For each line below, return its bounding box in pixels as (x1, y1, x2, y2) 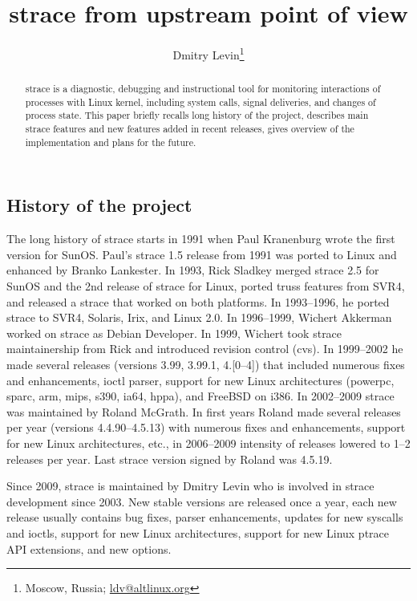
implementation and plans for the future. (25, 135, 196, 148)
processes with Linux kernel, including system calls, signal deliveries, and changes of (25, 95, 376, 108)
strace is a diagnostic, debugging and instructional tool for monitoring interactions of (25, 82, 381, 95)
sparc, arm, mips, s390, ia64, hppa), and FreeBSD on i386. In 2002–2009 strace (6, 388, 395, 404)
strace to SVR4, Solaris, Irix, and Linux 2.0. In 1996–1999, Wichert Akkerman (6, 309, 392, 326)
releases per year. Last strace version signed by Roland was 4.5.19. (6, 450, 333, 467)
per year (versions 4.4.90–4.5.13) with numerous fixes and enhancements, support (6, 419, 406, 436)
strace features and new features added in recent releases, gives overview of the (25, 122, 354, 136)
